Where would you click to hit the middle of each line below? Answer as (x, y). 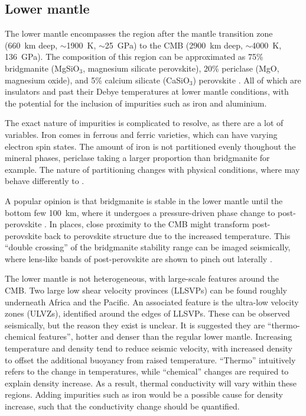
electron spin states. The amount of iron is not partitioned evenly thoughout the (150, 146)
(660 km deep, (31, 45)
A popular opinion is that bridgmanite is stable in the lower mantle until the (144, 200)
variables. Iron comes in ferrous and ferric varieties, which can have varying (141, 134)
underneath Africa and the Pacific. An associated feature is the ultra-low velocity (152, 301)
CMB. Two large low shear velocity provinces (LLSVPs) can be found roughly (146, 290)
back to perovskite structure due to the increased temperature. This (167, 235)
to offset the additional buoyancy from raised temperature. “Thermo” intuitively (150, 359)
